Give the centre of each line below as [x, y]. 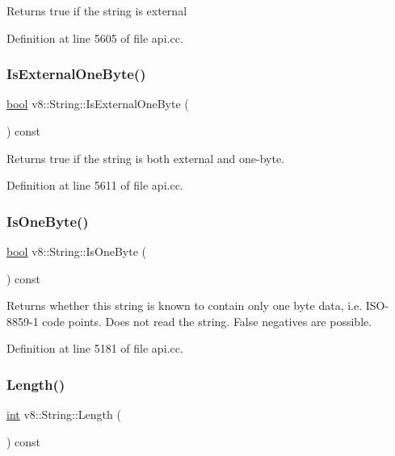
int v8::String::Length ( [64, 414]
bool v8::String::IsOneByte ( [77, 251]
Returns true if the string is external [97, 10]
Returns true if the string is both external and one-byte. [145, 158]
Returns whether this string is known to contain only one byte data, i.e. [185, 305]
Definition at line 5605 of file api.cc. [95, 38]
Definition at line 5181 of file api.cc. [95, 348]
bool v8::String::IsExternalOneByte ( [98, 104]
